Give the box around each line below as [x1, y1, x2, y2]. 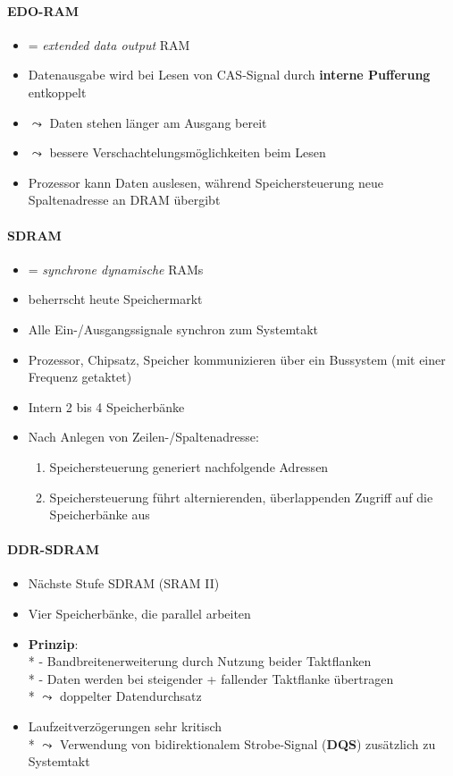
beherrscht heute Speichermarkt [28, 290, 203, 308]
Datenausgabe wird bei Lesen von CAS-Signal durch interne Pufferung [28, 65, 431, 84]
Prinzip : [28, 634, 79, 653]
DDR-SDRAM [7, 540, 99, 559]
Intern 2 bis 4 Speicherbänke [28, 397, 185, 416]
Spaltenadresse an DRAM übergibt [28, 190, 221, 209]
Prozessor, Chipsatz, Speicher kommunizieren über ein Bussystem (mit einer [28, 350, 446, 368]
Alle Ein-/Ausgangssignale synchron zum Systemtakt [28, 319, 318, 338]
